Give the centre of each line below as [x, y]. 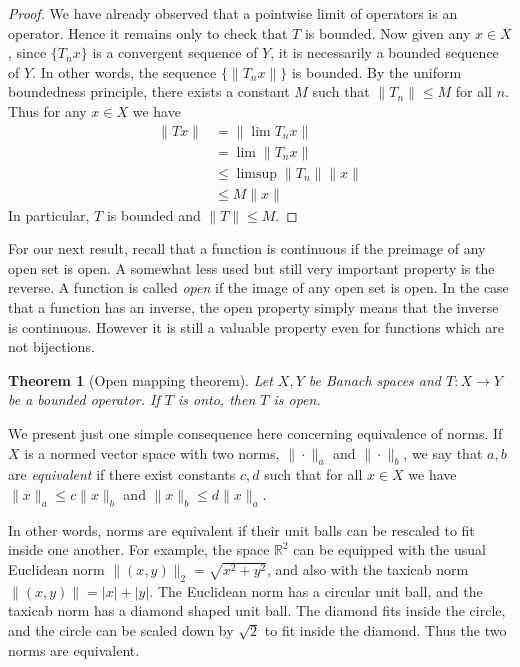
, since [27, 52]
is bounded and [153, 214]
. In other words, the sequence [124, 71]
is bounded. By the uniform [376, 71]
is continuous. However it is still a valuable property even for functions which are [256, 326]
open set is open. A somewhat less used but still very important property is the [251, 267]
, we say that [443, 452]
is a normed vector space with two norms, [152, 452]
